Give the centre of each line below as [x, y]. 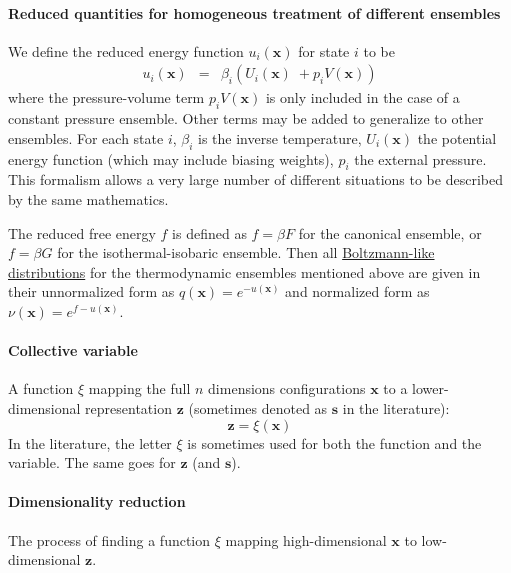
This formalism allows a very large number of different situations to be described [255, 179]
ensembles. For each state [86, 137]
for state [324, 50]
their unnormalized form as [91, 291]
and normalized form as [357, 291]
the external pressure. [420, 158]
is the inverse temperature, [280, 137]
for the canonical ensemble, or [390, 232]
